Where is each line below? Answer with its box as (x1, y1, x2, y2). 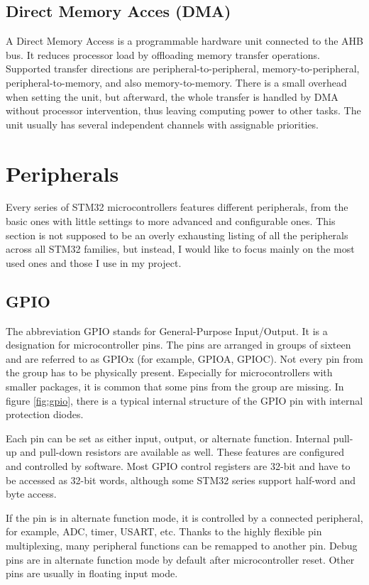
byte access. (6, 486, 57, 501)
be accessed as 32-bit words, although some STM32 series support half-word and (6, 472, 356, 487)
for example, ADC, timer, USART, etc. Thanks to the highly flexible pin (6, 524, 322, 539)
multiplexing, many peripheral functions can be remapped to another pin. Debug (6, 537, 358, 552)
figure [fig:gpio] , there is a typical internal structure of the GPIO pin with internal (6, 393, 363, 408)
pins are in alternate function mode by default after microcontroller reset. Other (6, 552, 355, 567)
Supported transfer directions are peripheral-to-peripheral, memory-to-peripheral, (6, 61, 360, 76)
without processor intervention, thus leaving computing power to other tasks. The (6, 103, 361, 118)
